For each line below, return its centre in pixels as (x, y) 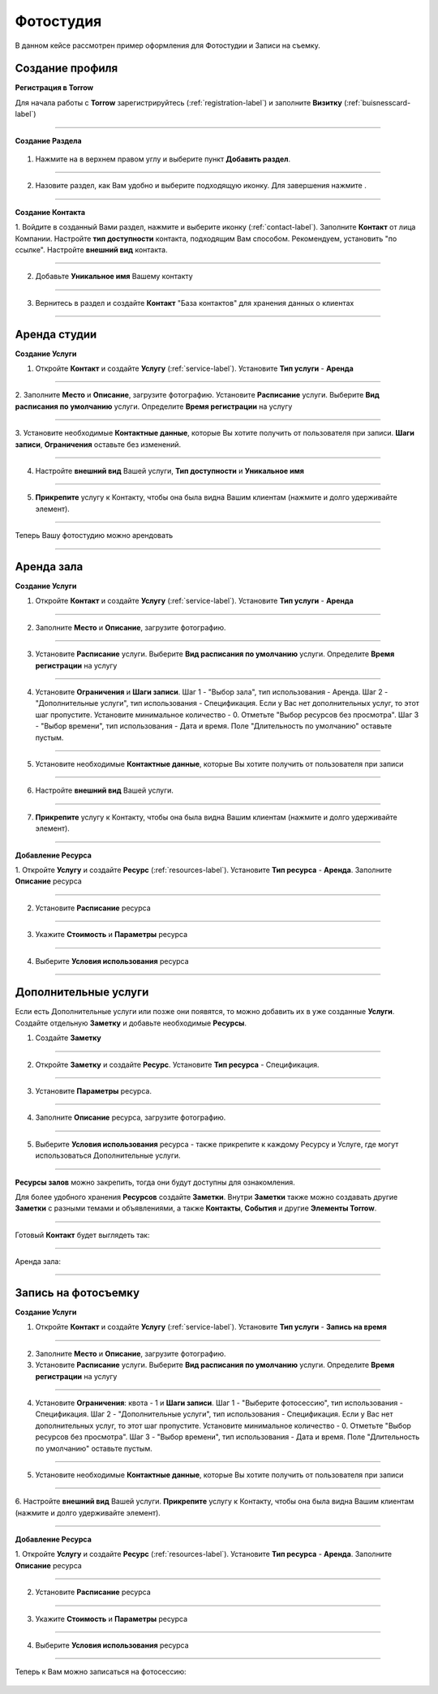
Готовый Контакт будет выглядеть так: (82, 1235)
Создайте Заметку (68, 1038)
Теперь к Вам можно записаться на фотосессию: (101, 1672)
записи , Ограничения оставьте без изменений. (98, 444)
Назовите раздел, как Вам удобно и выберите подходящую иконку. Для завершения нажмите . (201, 186)
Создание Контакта (50, 212)
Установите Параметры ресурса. (93, 1090)
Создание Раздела (48, 140)
